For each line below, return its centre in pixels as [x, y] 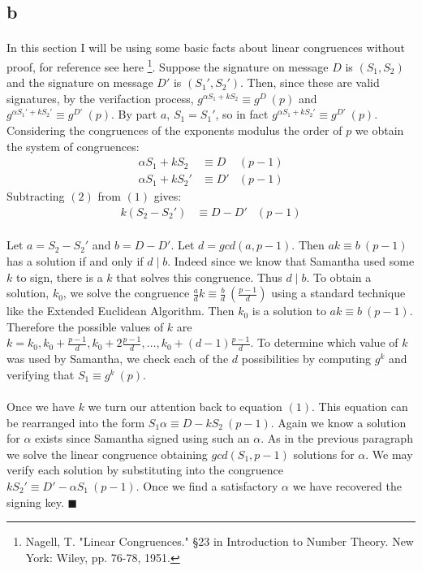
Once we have [41, 407]
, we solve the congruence [126, 293]
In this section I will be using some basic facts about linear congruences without [206, 48]
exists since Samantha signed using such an [142, 438]
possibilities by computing [306, 359]
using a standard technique [338, 293]
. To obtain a [339, 277]
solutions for [324, 454]
